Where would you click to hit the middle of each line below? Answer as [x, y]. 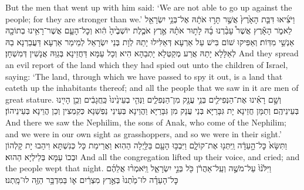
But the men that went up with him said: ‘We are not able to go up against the [149, 7]
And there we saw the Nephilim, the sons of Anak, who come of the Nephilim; [146, 122]
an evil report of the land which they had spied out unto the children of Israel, [147, 64]
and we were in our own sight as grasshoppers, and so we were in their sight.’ [143, 133]
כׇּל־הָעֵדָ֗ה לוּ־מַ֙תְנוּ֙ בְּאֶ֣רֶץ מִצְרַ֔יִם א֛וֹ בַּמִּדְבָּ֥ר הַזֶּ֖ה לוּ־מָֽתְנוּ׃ [92, 179]
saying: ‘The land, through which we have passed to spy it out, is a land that [144, 76]
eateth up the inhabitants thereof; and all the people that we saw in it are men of [152, 88]
